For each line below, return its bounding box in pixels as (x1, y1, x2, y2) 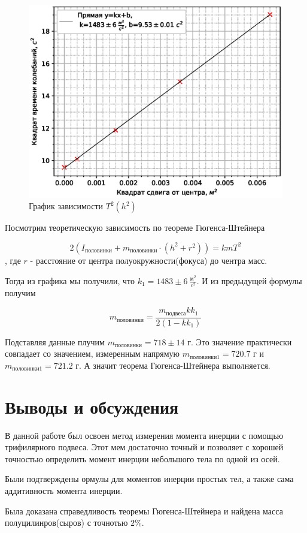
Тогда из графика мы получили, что (5, 274, 135, 287)
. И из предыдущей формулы (196, 274, 302, 287)
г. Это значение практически (187, 335, 292, 348)
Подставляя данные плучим (5, 335, 105, 348)
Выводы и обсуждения (5, 394, 179, 418)
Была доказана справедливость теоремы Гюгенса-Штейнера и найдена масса (5, 504, 283, 517)
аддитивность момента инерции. (5, 484, 123, 496)
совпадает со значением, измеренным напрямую (5, 347, 180, 360)
